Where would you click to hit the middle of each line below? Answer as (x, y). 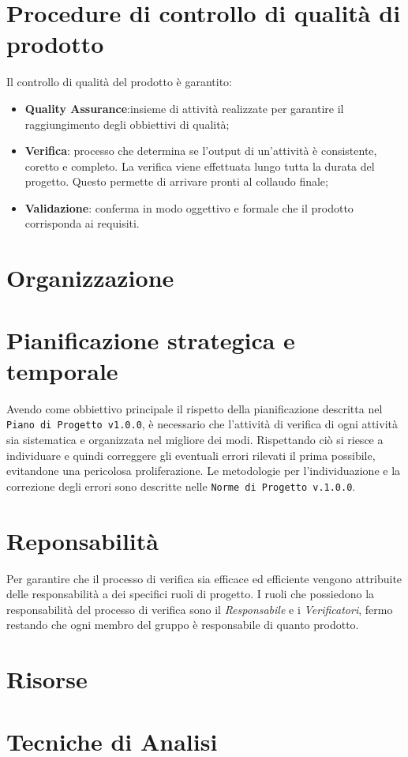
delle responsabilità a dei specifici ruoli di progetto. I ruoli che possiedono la (191, 594)
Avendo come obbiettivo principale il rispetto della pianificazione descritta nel (195, 408)
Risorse (47, 679)
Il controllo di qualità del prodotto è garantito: (119, 82)
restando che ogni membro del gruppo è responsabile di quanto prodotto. (183, 625)
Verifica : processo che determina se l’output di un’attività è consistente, (201, 151)
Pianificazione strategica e (151, 339)
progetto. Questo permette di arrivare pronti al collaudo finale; (176, 181)
